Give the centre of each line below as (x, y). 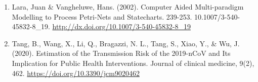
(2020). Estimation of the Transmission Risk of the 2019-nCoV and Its (121, 53)
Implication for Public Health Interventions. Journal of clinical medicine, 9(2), (133, 63)
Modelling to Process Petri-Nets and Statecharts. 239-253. (102, 16)
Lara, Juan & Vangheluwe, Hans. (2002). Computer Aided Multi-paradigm (128, 7)
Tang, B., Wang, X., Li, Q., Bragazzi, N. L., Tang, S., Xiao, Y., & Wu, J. (126, 43)
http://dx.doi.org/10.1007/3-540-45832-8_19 (121, 26)
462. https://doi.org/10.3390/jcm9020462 (76, 73)
